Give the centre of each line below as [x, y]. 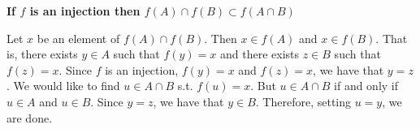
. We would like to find [63, 86]
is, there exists [42, 54]
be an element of [78, 38]
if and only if [366, 86]
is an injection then [85, 11]
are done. [30, 117]
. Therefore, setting [303, 101]
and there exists [260, 54]
